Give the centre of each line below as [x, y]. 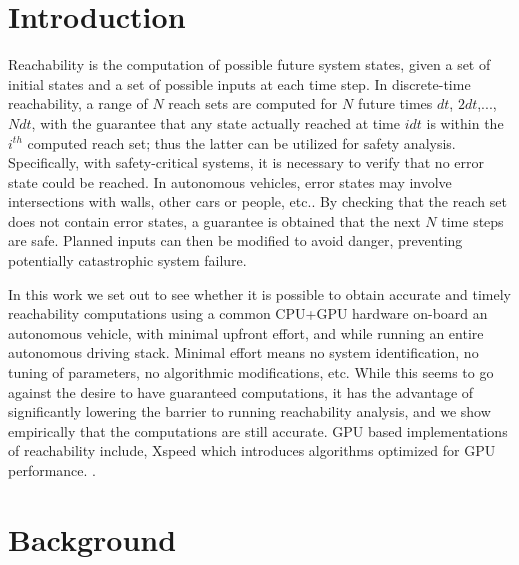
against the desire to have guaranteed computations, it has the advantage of [241, 391]
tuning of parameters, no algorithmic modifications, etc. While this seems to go [251, 372]
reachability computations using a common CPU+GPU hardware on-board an [248, 313]
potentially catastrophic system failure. [127, 260]
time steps [472, 220]
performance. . [52, 470]
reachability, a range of [78, 103]
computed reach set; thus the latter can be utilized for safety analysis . [241, 142]
